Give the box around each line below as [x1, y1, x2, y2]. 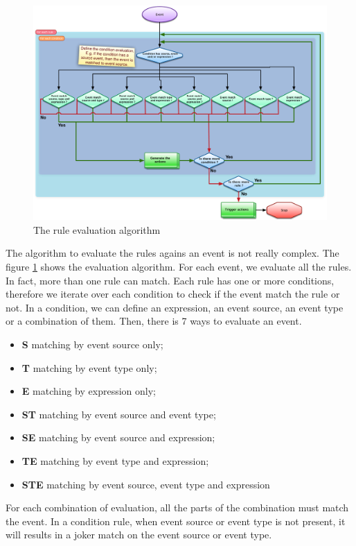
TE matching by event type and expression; [21, 454, 209, 468]
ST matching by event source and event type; [21, 407, 216, 421]
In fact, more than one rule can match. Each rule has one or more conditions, [6, 273, 335, 287]
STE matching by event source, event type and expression [21, 477, 270, 491]
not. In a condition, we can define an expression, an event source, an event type [6, 300, 344, 314]
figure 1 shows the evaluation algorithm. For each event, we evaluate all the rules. [6, 259, 352, 274]
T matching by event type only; [21, 360, 157, 375]
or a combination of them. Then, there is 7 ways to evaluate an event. [6, 314, 302, 328]
